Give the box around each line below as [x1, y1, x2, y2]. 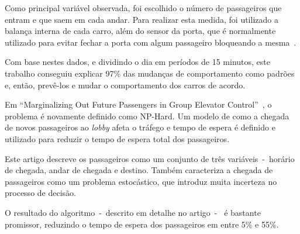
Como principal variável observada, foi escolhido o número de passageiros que [5, 2, 282, 13]
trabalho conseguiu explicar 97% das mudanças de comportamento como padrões [5, 67, 295, 79]
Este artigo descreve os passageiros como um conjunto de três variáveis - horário [5, 152, 295, 164]
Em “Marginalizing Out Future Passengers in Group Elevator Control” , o [5, 98, 272, 111]
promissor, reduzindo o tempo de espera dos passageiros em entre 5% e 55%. [5, 218, 279, 230]
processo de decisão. [5, 187, 76, 199]
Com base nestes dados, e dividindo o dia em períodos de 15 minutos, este [5, 56, 270, 68]
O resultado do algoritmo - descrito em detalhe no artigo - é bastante [5, 206, 261, 218]
